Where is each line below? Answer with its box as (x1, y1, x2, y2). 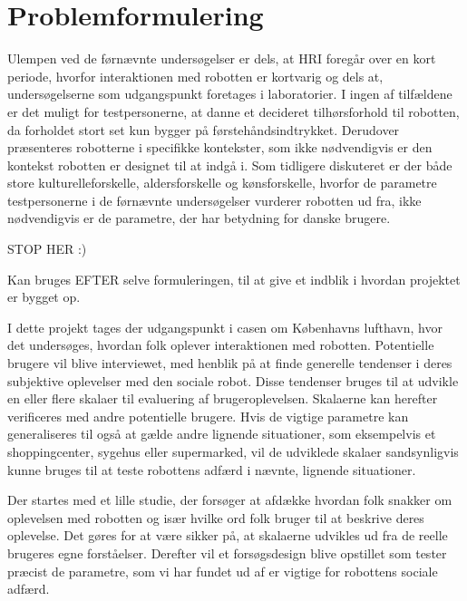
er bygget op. (7, 287, 81, 306)
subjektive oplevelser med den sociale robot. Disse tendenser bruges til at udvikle (7, 371, 459, 390)
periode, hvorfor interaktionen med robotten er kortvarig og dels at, (7, 66, 384, 85)
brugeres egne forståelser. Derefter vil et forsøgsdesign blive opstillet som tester (7, 543, 447, 562)
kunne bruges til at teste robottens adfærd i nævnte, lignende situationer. (7, 460, 416, 479)
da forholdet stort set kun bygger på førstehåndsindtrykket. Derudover (7, 120, 400, 139)
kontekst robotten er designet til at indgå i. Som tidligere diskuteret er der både (7, 155, 452, 174)
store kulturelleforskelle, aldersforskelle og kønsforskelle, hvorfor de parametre (7, 173, 437, 192)
